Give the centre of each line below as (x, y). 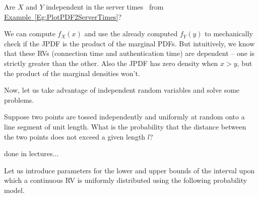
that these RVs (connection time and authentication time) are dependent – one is (129, 53)
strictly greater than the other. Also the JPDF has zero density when (111, 63)
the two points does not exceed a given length (75, 136)
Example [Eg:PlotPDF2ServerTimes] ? (63, 16)
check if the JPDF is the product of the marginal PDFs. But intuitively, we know (129, 43)
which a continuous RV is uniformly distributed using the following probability (126, 180)
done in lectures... (31, 153)
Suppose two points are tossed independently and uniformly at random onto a (124, 117)
